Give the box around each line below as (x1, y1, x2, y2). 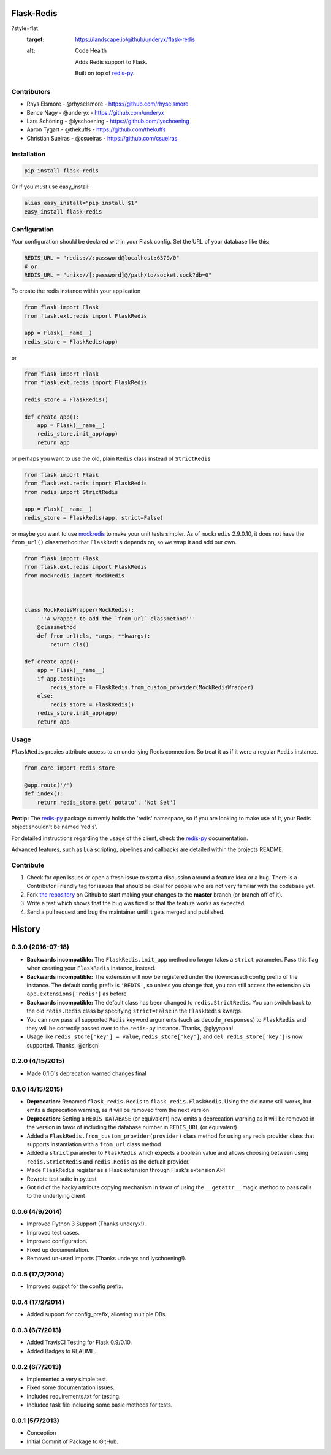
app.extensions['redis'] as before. (26, 990, 129, 997)
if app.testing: (37, 675, 86, 682)
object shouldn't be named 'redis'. (11, 823, 97, 831)
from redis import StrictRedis (24, 488, 119, 495)
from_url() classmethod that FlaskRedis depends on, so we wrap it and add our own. (11, 539, 237, 546)
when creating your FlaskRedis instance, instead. (26, 964, 156, 972)
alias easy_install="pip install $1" (24, 199, 138, 207)
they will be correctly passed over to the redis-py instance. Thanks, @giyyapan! (26, 1024, 234, 1032)
